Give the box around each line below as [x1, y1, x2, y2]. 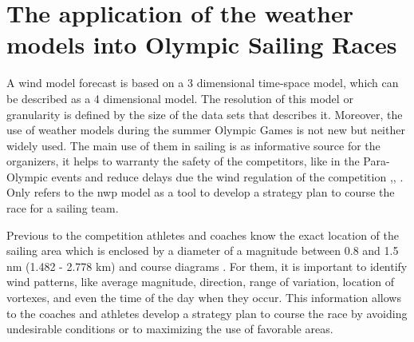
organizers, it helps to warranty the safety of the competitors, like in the [6, 153, 360, 169]
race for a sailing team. [6, 200, 119, 217]
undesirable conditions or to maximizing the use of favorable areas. [6, 320, 333, 337]
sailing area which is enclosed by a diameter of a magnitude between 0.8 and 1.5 [6, 242, 399, 259]
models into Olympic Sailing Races [6, 28, 397, 61]
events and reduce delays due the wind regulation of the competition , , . [51, 168, 404, 185]
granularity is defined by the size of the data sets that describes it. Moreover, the [6, 105, 403, 122]
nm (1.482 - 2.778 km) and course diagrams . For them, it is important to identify [6, 257, 408, 274]
